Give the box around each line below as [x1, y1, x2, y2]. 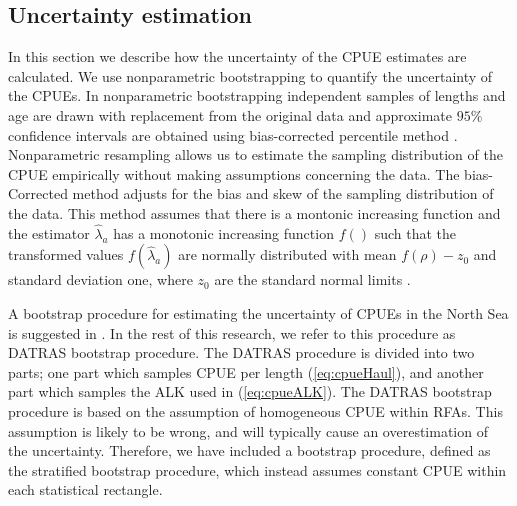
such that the [374, 222, 456, 243]
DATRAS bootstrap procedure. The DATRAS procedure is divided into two [8, 342, 475, 363]
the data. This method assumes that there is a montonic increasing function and [8, 202, 501, 223]
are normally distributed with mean [178, 244, 397, 265]
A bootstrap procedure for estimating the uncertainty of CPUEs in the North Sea [8, 302, 509, 323]
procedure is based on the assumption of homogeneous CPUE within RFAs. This [8, 400, 503, 421]
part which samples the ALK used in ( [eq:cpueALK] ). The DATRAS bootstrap [8, 381, 492, 402]
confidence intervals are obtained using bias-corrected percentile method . [8, 124, 458, 145]
